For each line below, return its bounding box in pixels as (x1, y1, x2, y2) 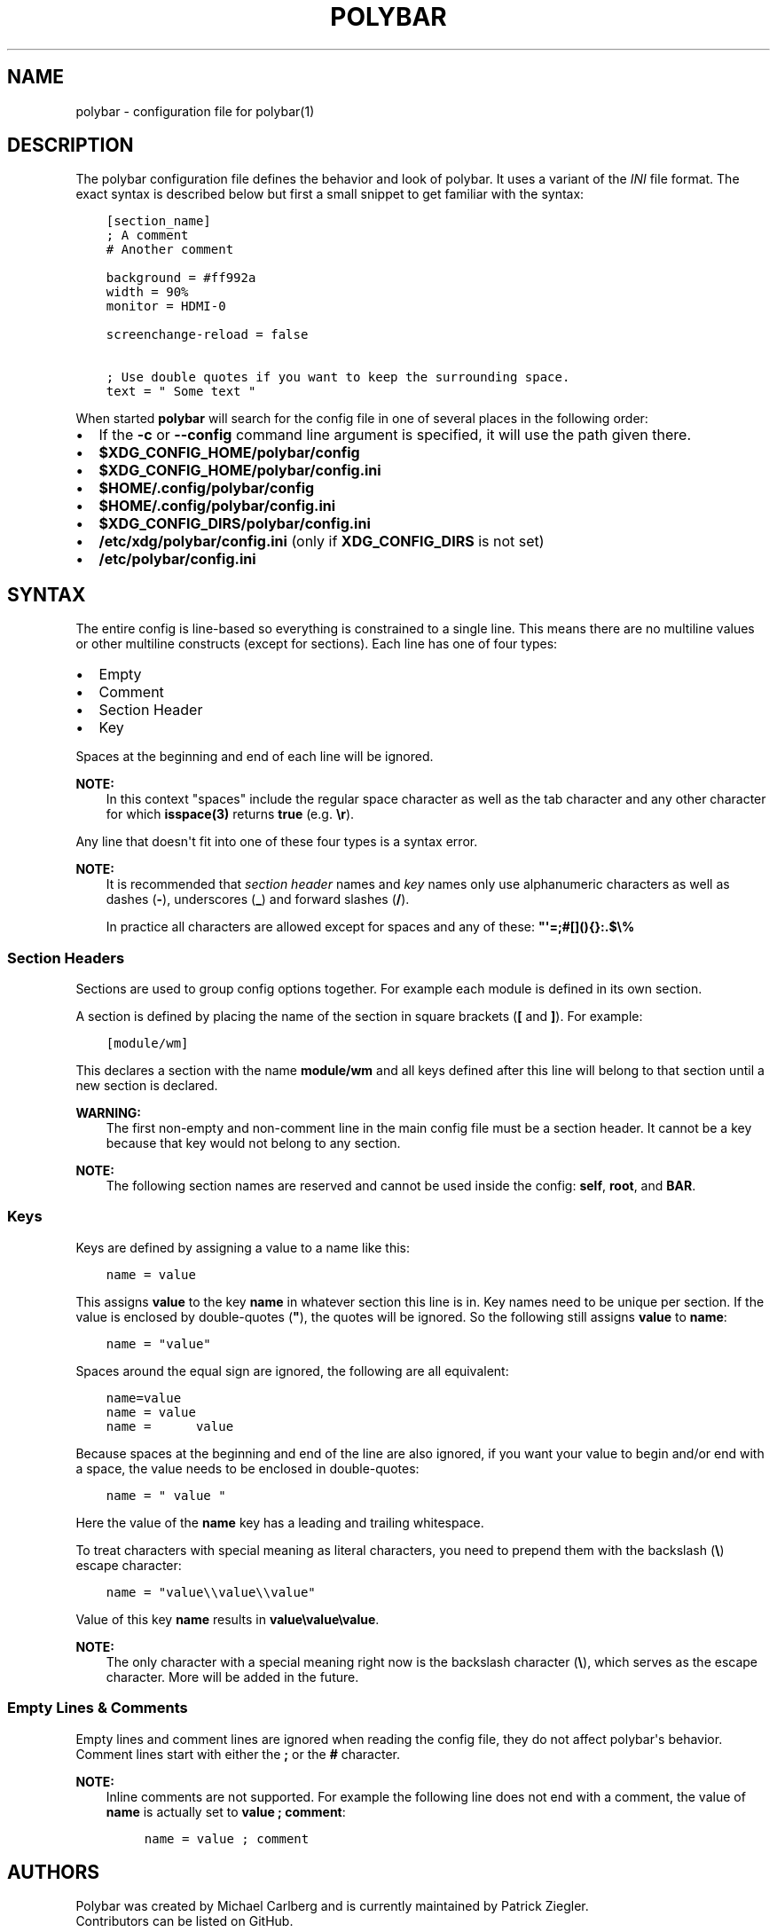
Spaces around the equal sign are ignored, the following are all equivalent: (75, 1363, 509, 1378)
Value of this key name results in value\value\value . (75, 1611, 380, 1627)
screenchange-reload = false (106, 327, 309, 342)
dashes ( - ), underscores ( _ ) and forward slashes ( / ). (106, 891, 410, 907)
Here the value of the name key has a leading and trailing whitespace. (75, 1514, 484, 1530)
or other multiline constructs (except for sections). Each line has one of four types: (75, 636, 558, 652)
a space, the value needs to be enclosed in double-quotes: (75, 1460, 420, 1476)
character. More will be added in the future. (106, 1669, 359, 1685)
